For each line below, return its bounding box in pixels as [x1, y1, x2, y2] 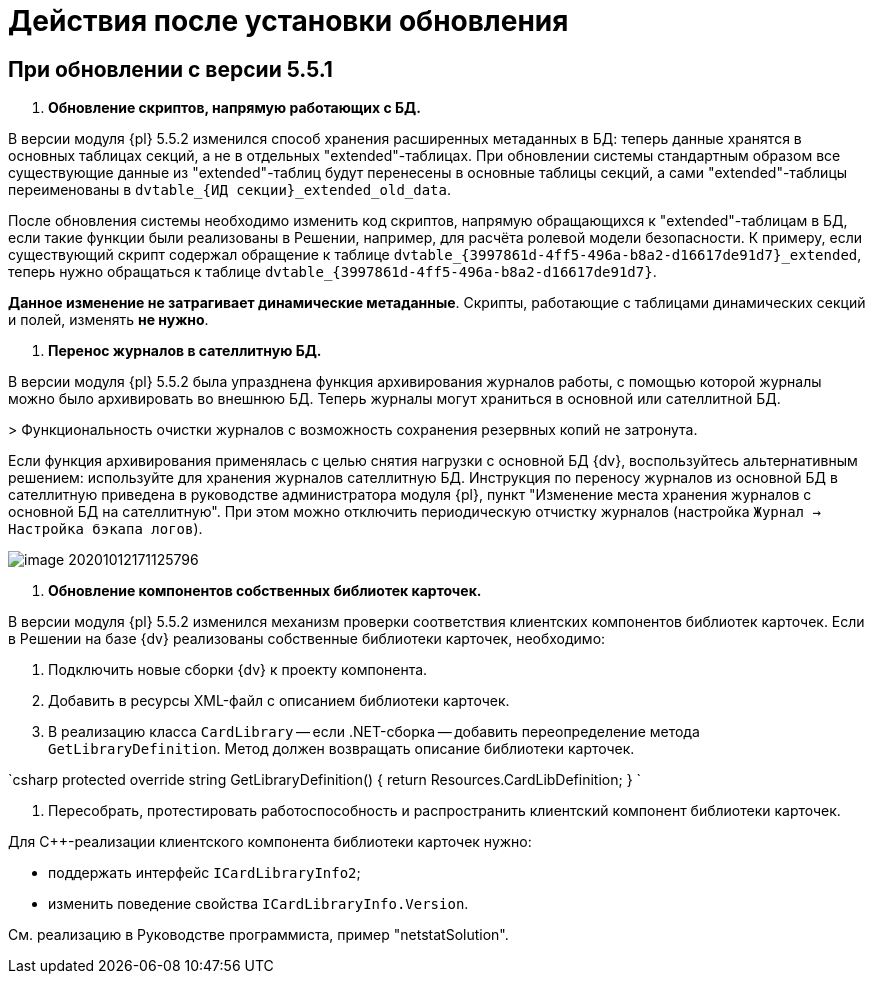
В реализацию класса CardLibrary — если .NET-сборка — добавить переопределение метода [48, 723, 700, 741]
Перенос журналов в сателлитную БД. [48, 342, 322, 360]
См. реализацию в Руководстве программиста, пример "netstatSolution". [8, 926, 509, 944]
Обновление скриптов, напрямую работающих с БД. [48, 99, 421, 117]
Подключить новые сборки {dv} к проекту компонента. [48, 661, 428, 679]
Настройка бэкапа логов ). [8, 520, 203, 538]
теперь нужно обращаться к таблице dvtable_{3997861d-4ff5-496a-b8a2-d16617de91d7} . [8, 263, 657, 281]
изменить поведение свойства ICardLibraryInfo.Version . [48, 895, 469, 913]
